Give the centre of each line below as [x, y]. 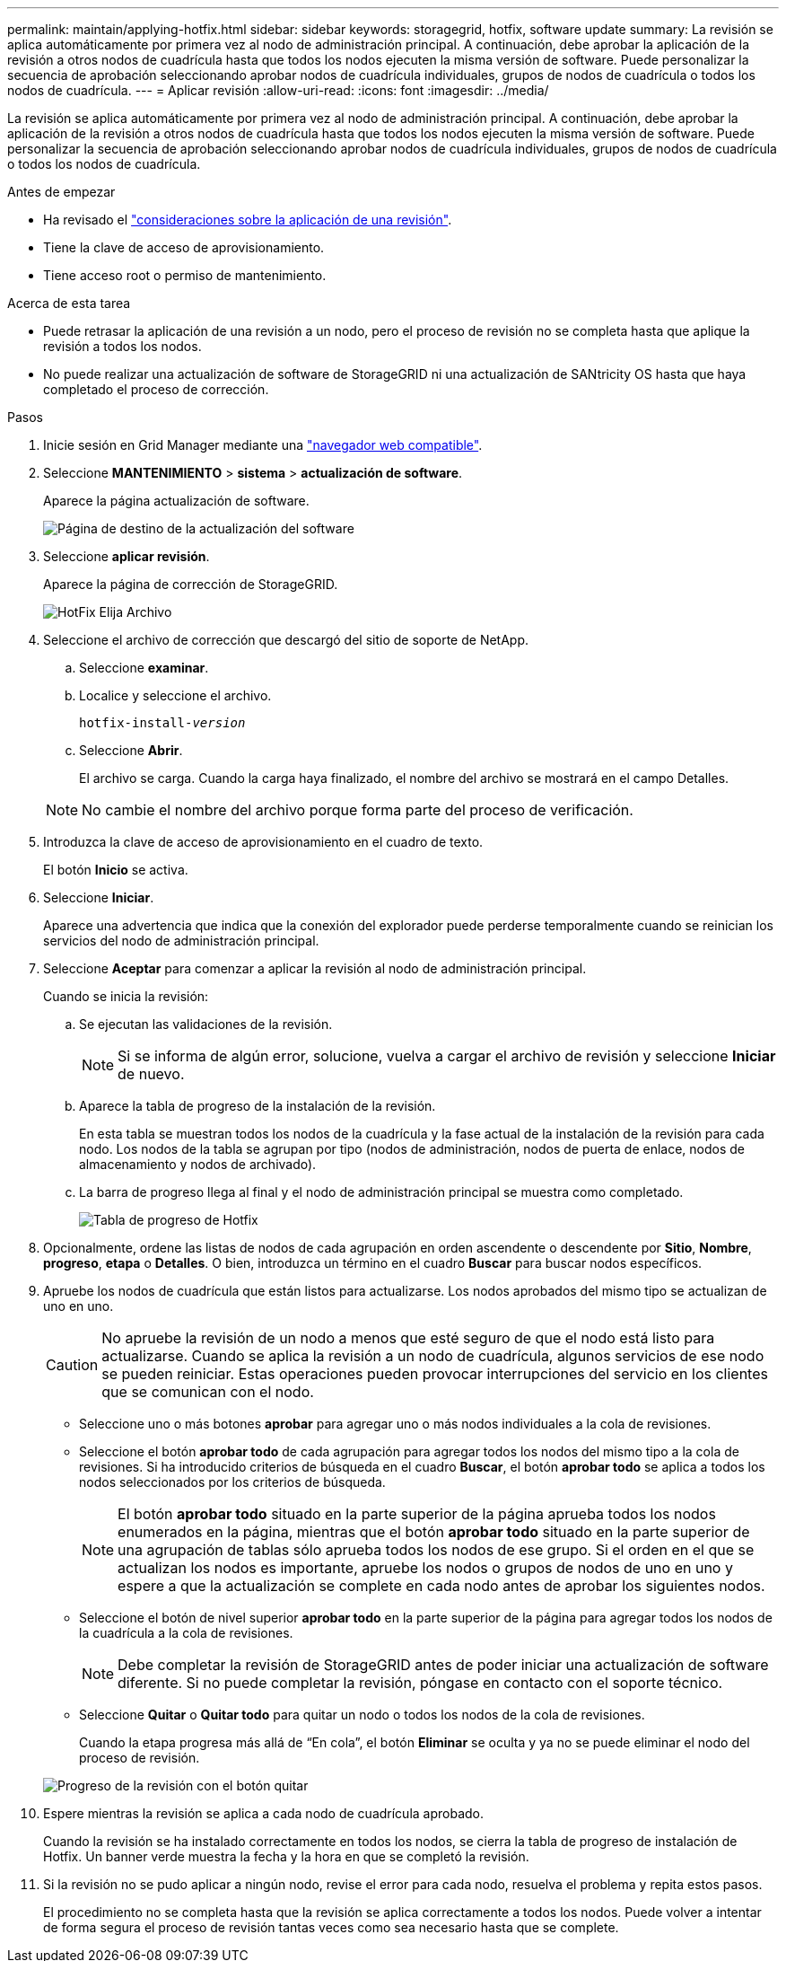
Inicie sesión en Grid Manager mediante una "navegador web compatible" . [263, 445]
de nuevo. [151, 1074]
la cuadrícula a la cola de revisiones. [186, 1633]
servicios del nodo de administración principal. [181, 941]
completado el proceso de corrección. [156, 389]
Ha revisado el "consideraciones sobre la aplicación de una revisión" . [248, 220]
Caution [72, 1365]
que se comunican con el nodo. [208, 1392]
